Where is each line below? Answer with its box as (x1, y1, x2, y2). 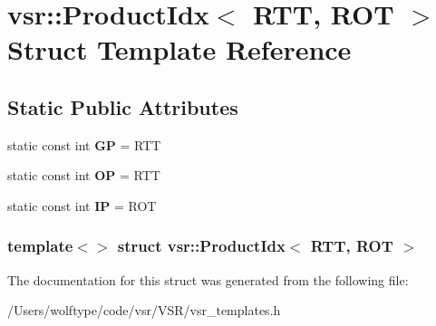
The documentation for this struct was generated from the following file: (7, 270, 409, 289)
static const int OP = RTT (7, 166, 160, 185)
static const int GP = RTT (7, 135, 161, 154)
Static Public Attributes (7, 92, 238, 120)
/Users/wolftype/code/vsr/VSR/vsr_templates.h (7, 301, 281, 320)
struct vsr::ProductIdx (117, 235, 286, 257)
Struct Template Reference (7, 31, 352, 68)
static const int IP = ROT (7, 196, 157, 215)
